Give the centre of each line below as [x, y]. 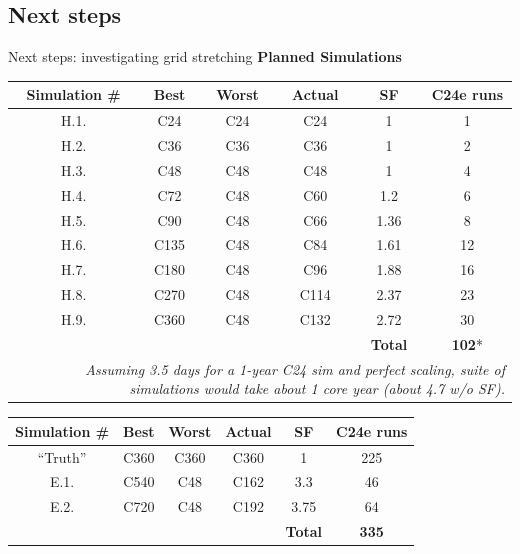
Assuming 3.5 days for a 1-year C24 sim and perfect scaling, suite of [295, 368]
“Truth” [62, 456]
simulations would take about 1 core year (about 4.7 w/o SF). [317, 388]
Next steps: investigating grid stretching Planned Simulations [205, 56]
